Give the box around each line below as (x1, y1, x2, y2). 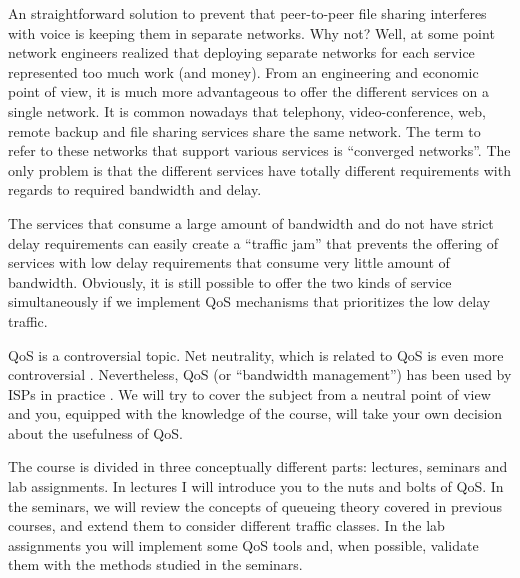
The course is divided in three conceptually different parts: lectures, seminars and (8, 456, 508, 477)
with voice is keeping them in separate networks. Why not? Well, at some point (8, 22, 495, 43)
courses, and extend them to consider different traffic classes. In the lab (8, 515, 445, 536)
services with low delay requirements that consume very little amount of (8, 252, 450, 273)
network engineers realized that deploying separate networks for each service (8, 42, 475, 63)
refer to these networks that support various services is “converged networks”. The (8, 140, 511, 161)
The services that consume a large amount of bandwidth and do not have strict (8, 212, 494, 233)
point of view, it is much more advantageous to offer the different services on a (8, 81, 490, 102)
